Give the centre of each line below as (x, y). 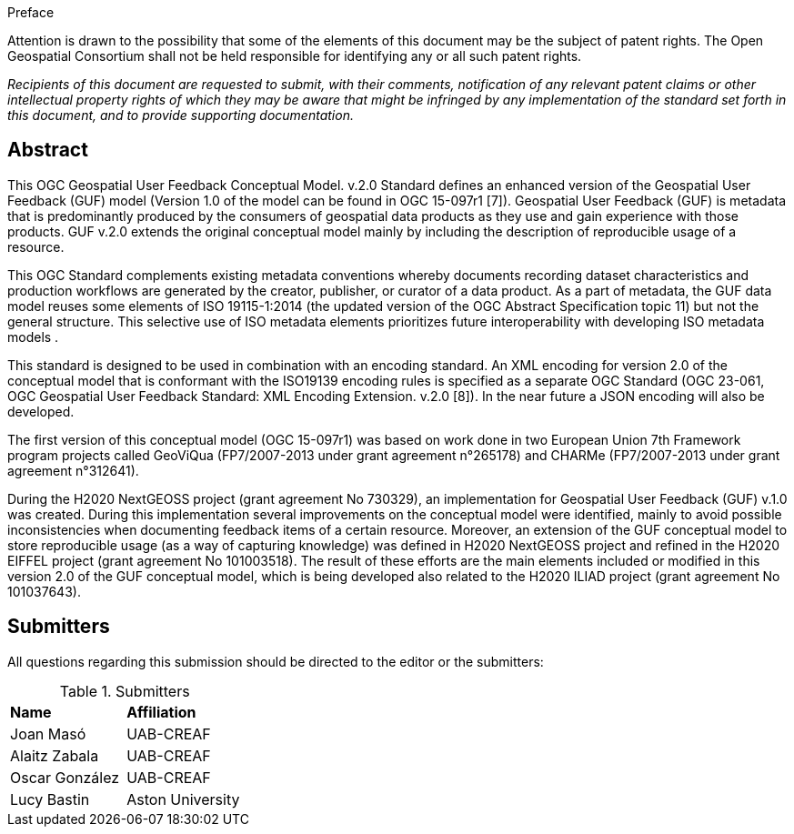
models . (33, 337)
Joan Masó (48, 734)
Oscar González (65, 777)
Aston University (183, 799)
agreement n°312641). (73, 470)
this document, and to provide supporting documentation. (181, 115)
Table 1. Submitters (125, 691)
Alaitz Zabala (55, 755)
